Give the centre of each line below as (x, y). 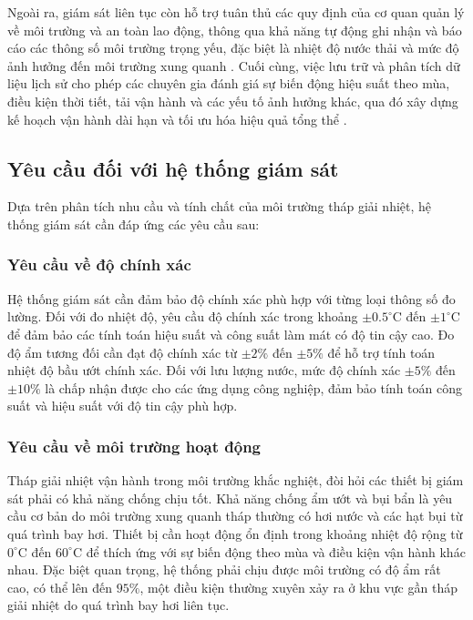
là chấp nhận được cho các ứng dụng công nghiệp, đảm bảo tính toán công (253, 387)
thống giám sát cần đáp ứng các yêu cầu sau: (134, 224)
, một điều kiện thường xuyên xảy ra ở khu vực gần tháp (298, 587)
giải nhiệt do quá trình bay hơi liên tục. (118, 605)
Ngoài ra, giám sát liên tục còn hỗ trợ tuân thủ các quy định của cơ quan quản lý (236, 12)
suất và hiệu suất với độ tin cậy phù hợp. (123, 406)
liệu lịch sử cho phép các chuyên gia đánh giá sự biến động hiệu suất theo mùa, (229, 83)
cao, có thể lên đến (60, 587)
